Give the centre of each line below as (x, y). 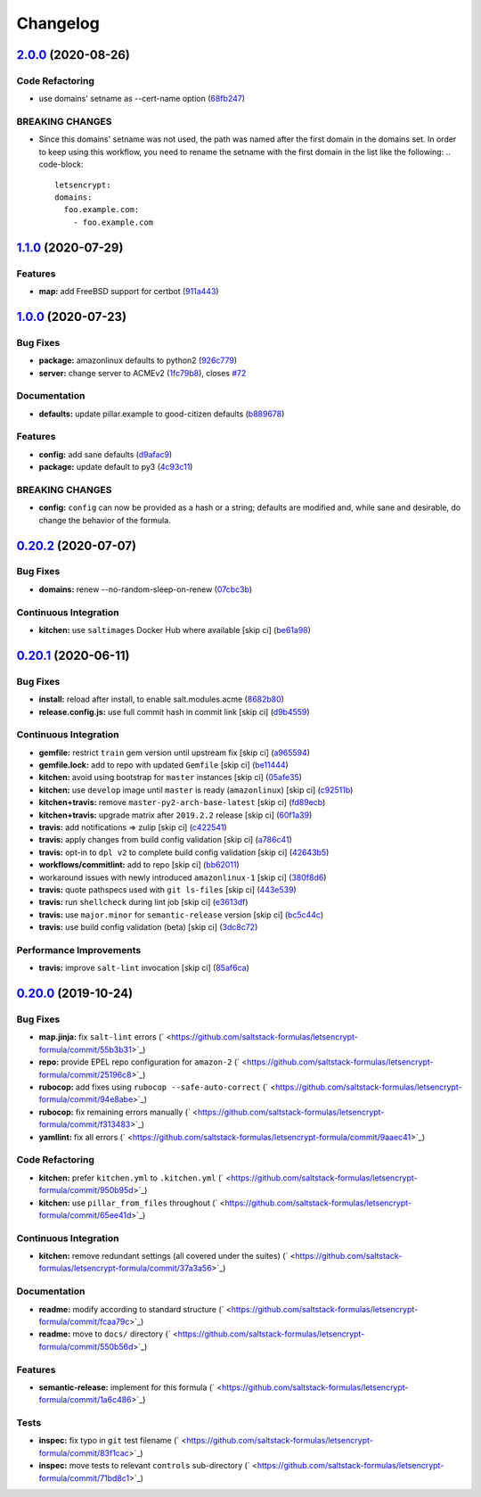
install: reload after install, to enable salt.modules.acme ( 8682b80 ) (162, 699)
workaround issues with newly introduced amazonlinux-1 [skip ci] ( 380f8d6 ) (183, 877)
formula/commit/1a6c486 (86, 1400)
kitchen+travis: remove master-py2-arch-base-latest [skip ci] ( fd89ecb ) (182, 802)
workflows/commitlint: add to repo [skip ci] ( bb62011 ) (139, 865)
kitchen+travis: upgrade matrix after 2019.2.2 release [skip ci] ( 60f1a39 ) (175, 815)
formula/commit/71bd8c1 (84, 1478)
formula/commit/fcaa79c (84, 1321)
